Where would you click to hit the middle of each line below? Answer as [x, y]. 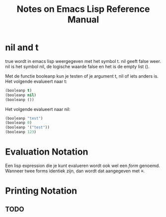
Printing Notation [41, 191]
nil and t [22, 48]
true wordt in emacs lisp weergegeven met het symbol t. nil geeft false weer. [83, 61]
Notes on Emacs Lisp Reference [83, 9]
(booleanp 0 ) [19, 123]
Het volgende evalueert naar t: [36, 81]
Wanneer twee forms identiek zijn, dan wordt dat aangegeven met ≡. [75, 171]
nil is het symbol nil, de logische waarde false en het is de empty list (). [77, 66]
